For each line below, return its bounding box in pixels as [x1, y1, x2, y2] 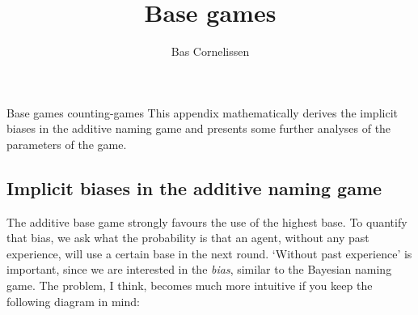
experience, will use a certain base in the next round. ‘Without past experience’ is [6, 245, 412, 262]
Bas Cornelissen [171, 43, 250, 60]
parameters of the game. [6, 135, 127, 152]
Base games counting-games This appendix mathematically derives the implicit [6, 104, 398, 121]
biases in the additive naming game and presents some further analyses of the [6, 120, 391, 137]
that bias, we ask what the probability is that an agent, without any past [6, 229, 369, 246]
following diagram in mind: [6, 292, 140, 309]
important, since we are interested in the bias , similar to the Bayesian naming [6, 261, 392, 278]
